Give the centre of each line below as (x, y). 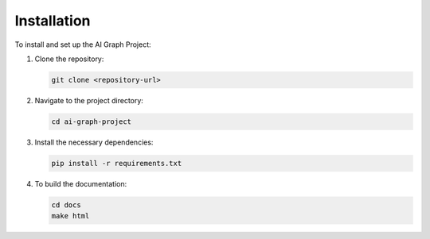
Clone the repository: (69, 59)
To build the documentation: (81, 183)
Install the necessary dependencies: (94, 142)
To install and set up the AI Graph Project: (83, 44)
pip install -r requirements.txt (117, 163)
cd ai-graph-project (91, 121)
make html (70, 216)
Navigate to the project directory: (89, 100)
